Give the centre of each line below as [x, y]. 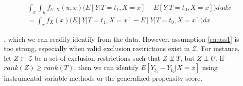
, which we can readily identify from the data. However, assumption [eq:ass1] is [121, 39]
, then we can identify [106, 67]
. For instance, [218, 48]
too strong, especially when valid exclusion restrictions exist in [97, 48]
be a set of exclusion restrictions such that [97, 58]
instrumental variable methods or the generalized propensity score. [103, 78]
